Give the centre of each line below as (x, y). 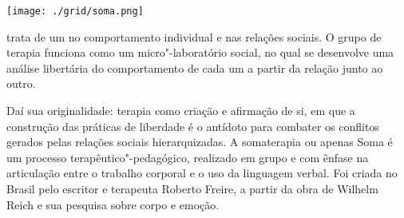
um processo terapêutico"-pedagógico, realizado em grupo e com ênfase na (188, 157)
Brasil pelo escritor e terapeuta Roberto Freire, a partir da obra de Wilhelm (192, 188)
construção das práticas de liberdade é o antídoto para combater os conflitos (193, 126)
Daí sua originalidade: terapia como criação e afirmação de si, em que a (181, 111)
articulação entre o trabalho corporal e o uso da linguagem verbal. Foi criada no (202, 173)
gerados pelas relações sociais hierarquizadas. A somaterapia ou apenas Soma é (200, 142)
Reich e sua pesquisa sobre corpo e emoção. (113, 204)
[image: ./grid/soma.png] (75, 11)
